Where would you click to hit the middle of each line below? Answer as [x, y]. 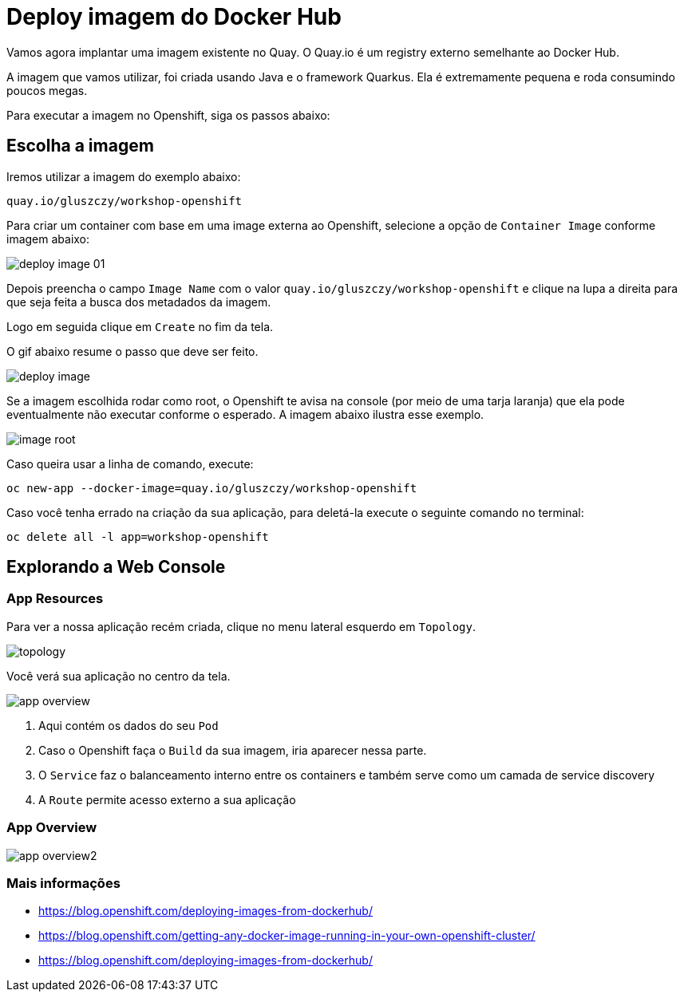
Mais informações [63, 883]
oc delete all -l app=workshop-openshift [138, 536]
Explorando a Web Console [116, 567]
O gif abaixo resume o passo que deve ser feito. [132, 351]
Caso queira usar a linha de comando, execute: [130, 463]
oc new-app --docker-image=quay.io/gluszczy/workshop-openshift [212, 488]
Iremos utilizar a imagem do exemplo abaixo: [124, 176]
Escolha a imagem [80, 146]
